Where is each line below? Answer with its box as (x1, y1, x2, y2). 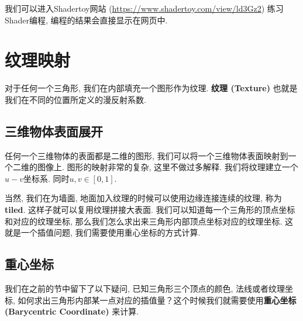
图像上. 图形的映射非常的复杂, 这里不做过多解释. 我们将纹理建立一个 (37, 161, 298, 173)
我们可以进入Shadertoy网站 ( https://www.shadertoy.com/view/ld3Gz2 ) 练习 (5, 2, 284, 14)
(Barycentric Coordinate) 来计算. (5, 305, 139, 317)
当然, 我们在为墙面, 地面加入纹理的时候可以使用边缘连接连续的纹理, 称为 (5, 192, 282, 204)
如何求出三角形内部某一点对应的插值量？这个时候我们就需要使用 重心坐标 (18, 294, 297, 306)
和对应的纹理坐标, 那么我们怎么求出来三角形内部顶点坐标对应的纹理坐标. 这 (5, 215, 294, 227)
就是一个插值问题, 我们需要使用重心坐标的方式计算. (5, 226, 201, 239)
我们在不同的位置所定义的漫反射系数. (5, 93, 146, 105)
